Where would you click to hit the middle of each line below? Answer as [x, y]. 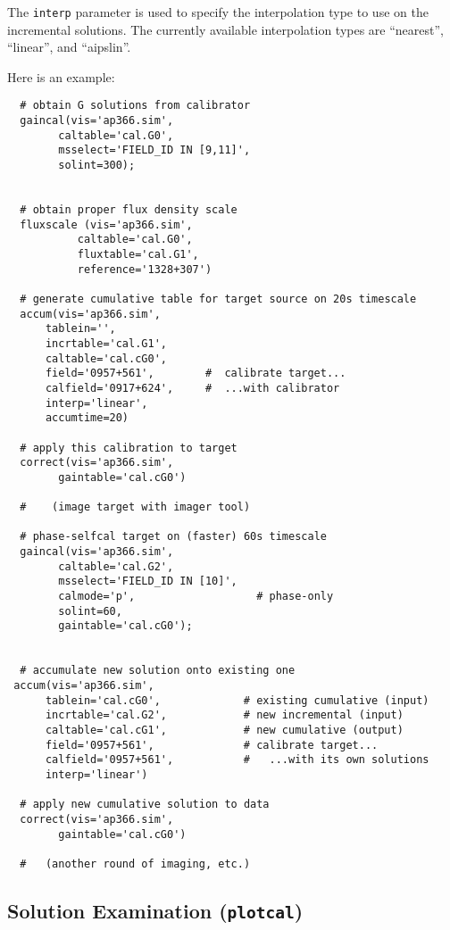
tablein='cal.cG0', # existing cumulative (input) [237, 700]
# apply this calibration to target [129, 448]
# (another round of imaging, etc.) [135, 864]
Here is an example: [61, 76]
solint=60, [90, 611]
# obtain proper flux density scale [129, 210]
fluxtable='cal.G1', [138, 254]
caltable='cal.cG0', [106, 358]
